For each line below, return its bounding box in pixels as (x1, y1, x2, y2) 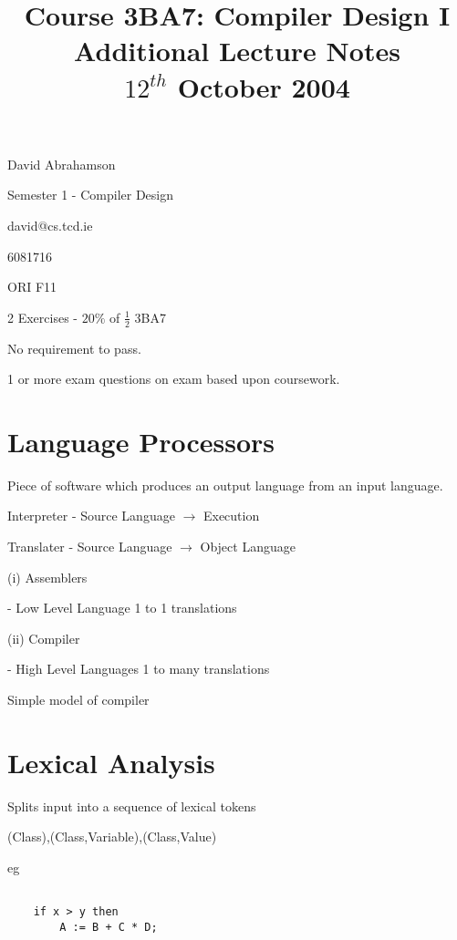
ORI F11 (7, 277, 57, 296)
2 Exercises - (7, 307, 78, 326)
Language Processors (7, 422, 275, 460)
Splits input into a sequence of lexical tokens (7, 796, 256, 815)
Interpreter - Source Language (7, 506, 175, 525)
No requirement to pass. (7, 338, 141, 357)
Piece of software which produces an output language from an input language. (7, 475, 443, 494)
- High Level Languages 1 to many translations (7, 659, 270, 678)
